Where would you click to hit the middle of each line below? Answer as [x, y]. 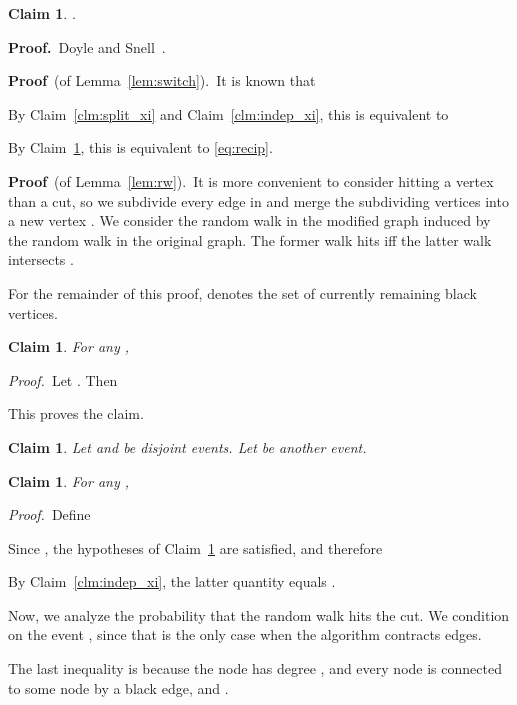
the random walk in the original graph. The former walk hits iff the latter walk [250, 239]
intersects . [41, 259]
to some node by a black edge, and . [118, 687]
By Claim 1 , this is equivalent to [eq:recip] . [140, 147]
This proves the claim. [76, 413]
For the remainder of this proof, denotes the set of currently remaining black [242, 292]
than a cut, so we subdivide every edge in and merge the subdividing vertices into [258, 200]
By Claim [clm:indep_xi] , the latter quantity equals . [172, 581]
